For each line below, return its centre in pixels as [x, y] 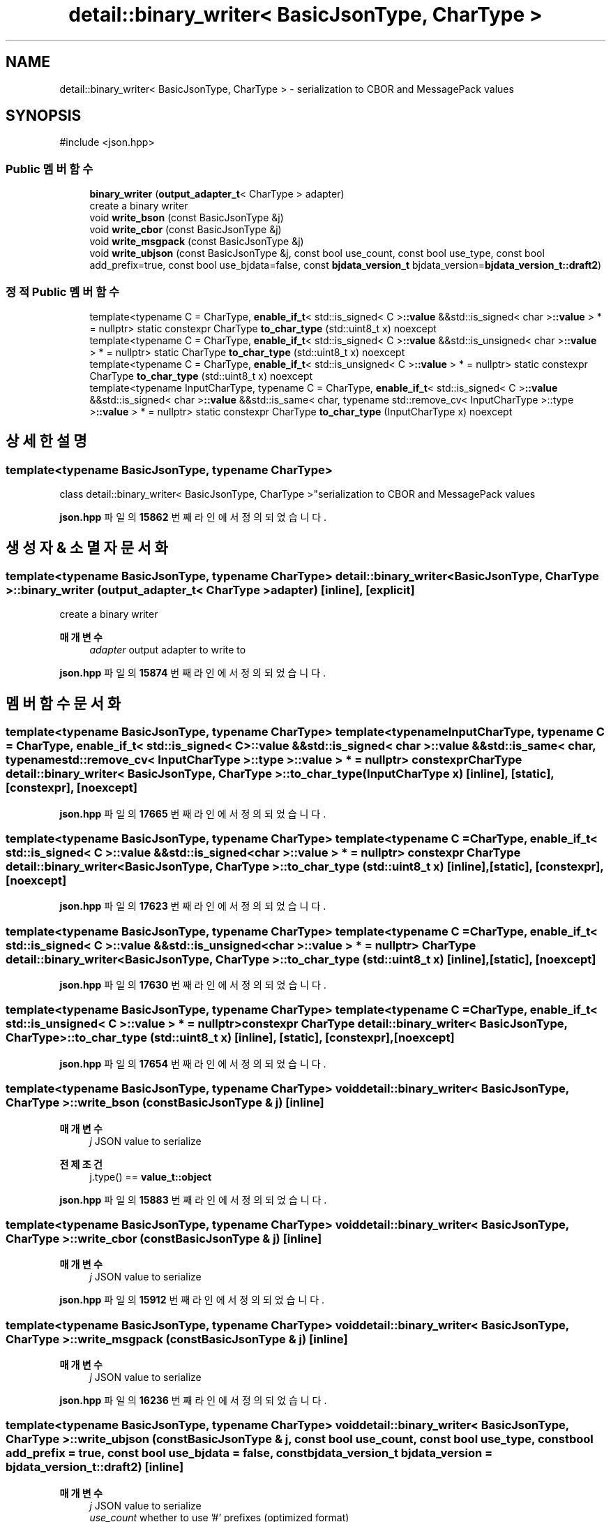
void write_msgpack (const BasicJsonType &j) [197, 242]
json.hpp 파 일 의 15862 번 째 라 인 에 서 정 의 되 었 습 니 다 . [193, 517]
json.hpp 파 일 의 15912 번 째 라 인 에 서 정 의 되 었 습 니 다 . [192, 1300]
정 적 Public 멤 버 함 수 [63, 291]
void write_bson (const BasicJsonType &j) [187, 218]
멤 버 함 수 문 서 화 [63, 703]
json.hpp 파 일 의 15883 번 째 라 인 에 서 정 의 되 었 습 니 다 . [193, 1199]
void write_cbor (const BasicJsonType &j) [186, 230]
